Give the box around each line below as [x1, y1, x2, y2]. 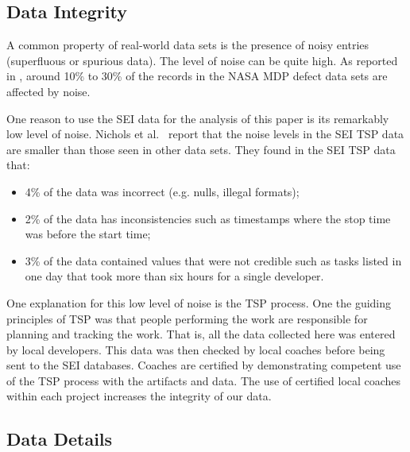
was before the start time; [25, 226, 151, 242]
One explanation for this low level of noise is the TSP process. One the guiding [6, 294, 392, 311]
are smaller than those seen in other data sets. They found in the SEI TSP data [6, 141, 396, 157]
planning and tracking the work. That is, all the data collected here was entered [6, 326, 396, 342]
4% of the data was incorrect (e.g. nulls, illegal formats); [25, 183, 300, 199]
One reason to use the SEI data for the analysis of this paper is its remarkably [6, 110, 389, 126]
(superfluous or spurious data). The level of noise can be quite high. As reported [6, 52, 398, 68]
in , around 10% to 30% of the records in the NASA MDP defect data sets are [6, 68, 388, 84]
